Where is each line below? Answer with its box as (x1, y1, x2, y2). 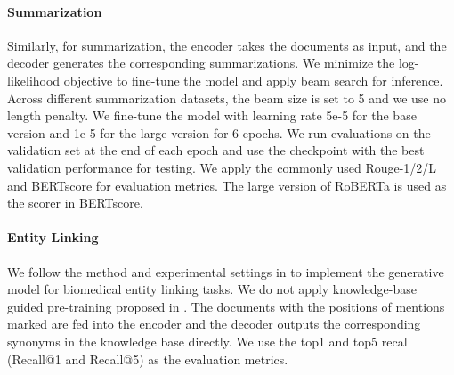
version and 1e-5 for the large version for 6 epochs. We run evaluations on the (7, 123, 431, 142)
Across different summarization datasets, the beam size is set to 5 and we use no (7, 88, 447, 107)
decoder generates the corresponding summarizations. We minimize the (7, 53, 395, 72)
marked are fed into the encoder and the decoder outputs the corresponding (7, 314, 421, 333)
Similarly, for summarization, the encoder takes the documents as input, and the (7, 36, 447, 54)
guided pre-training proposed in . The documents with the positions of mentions (7, 297, 445, 315)
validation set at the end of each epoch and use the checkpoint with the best (7, 141, 425, 159)
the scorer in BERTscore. (7, 193, 143, 212)
